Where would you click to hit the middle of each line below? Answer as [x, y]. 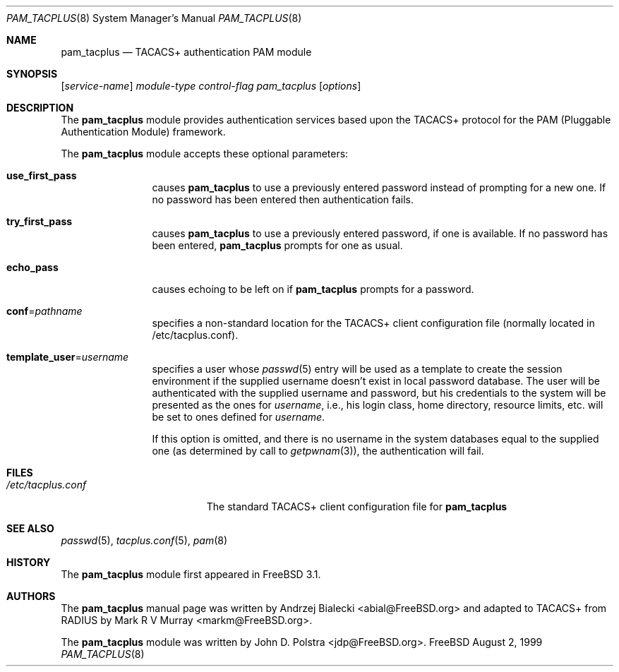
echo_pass [32, 267]
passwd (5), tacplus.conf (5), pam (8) [144, 540]
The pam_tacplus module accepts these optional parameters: [205, 154]
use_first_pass [42, 175]
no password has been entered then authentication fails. [283, 199]
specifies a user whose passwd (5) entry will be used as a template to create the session [357, 369]
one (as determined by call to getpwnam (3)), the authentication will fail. [318, 451]
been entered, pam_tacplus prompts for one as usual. [277, 245]
